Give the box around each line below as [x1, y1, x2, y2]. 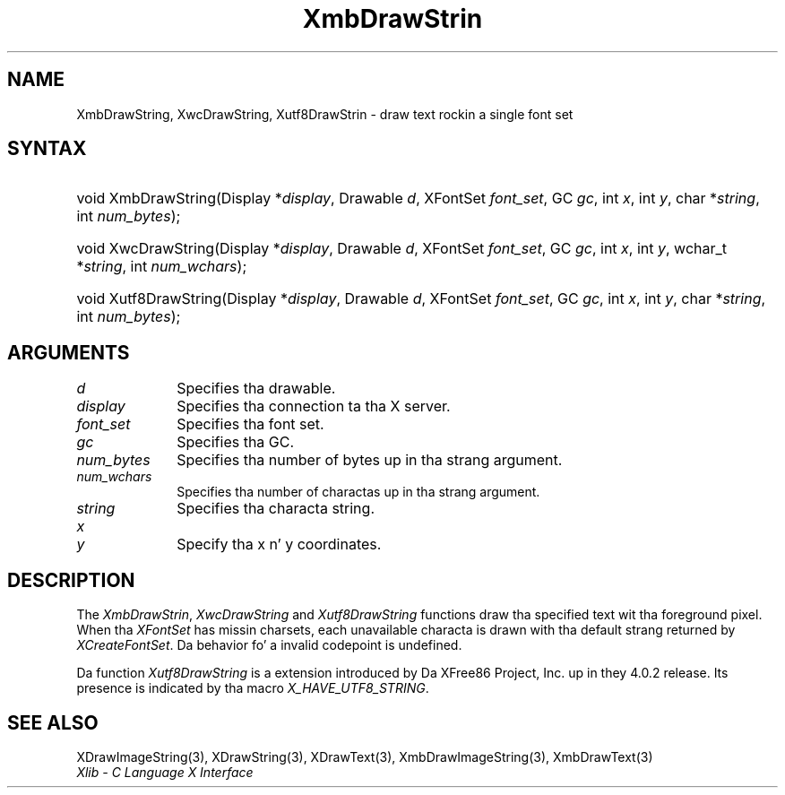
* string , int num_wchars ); [76, 257, 247, 276]
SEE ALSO [7, 711, 99, 734]
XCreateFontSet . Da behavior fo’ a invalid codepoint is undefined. [76, 637, 462, 653]
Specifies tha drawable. [177, 379, 336, 398]
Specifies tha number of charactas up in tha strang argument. [177, 484, 540, 500]
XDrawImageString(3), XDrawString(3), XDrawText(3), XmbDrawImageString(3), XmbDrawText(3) [76, 748, 653, 765]
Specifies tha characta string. [177, 499, 375, 518]
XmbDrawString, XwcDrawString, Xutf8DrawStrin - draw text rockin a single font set [76, 106, 574, 122]
